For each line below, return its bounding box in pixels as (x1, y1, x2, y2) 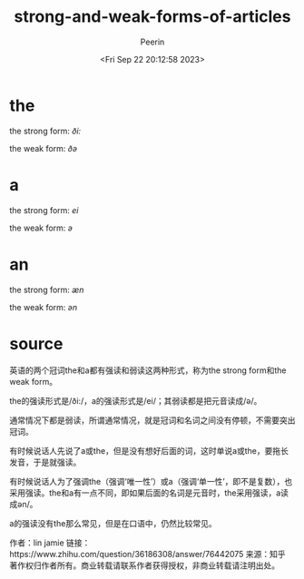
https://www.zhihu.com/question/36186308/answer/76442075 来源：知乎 (9, 548, 286, 559)
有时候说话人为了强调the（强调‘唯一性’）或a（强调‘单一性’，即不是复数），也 (9, 476, 293, 486)
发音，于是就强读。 (9, 456, 82, 467)
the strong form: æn (9, 284, 84, 295)
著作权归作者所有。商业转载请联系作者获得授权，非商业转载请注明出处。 (9, 560, 279, 571)
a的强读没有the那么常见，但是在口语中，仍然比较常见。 (9, 517, 217, 528)
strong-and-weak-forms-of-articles (14, 6, 291, 27)
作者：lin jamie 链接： (9, 537, 91, 548)
